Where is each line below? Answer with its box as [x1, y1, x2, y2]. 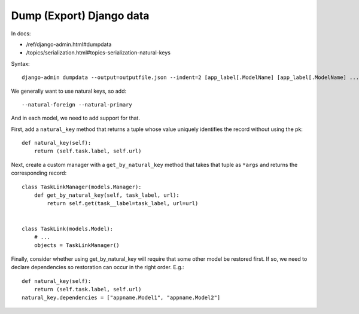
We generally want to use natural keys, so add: [11, 87, 127, 94]
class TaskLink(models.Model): [22, 225, 114, 232]
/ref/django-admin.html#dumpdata [26, 41, 112, 48]
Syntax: [11, 60, 30, 67]
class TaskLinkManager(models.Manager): [22, 183, 142, 190]
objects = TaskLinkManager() [34, 242, 120, 249]
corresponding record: [11, 169, 67, 176]
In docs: [11, 30, 31, 37]
